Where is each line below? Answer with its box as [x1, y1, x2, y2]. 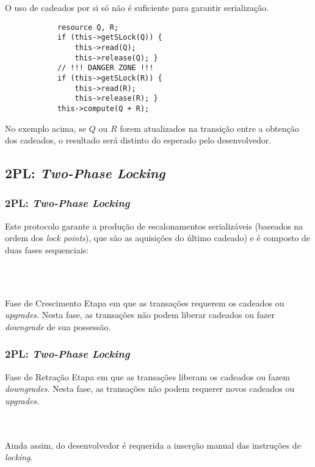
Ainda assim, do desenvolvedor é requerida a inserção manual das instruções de [5, 438, 301, 451]
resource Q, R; [57, 23, 119, 32]
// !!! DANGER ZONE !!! [57, 63, 154, 73]
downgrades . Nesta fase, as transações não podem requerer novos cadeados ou [5, 382, 295, 395]
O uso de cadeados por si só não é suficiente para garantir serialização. [5, 1, 269, 13]
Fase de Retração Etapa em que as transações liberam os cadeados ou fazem [5, 370, 290, 383]
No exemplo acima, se [5, 121, 87, 134]
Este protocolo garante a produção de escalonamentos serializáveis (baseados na [5, 219, 303, 232]
